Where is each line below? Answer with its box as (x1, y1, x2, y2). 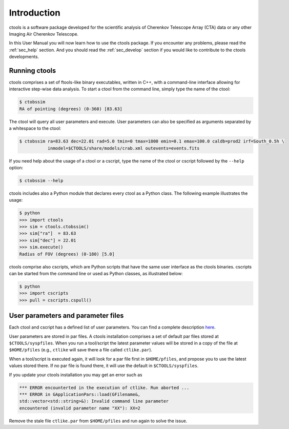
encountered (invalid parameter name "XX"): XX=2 (19, 405, 141, 411)
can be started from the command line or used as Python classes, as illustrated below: (9, 270, 183, 276)
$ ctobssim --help (19, 178, 63, 183)
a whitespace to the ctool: (9, 125, 61, 131)
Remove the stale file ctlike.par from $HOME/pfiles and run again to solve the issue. (9, 418, 187, 424)
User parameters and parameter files (9, 311, 124, 320)
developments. (9, 54, 39, 60)
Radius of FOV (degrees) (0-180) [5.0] (19, 251, 115, 257)
